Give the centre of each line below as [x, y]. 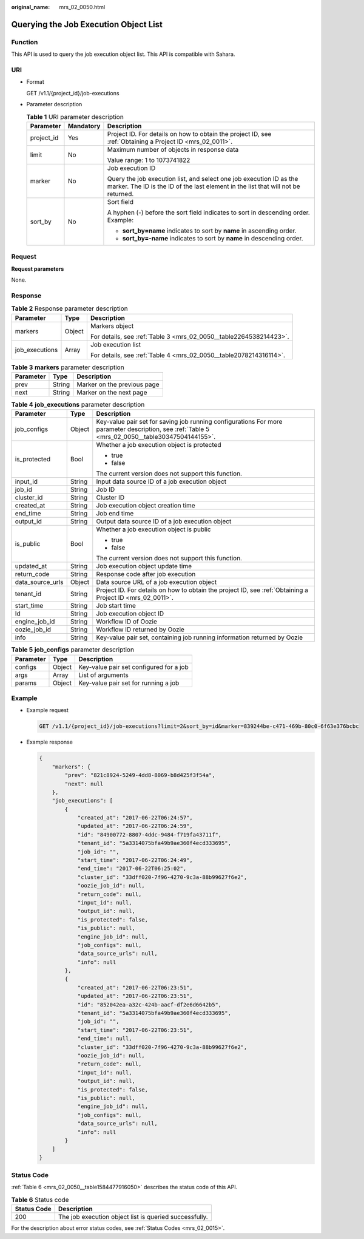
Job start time [116, 606]
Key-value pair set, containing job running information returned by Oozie [200, 637]
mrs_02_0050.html [82, 7]
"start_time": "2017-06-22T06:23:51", [135, 1030]
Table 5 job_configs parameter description [73, 650]
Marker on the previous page [118, 384]
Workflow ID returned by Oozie [140, 630]
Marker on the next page [112, 392]
